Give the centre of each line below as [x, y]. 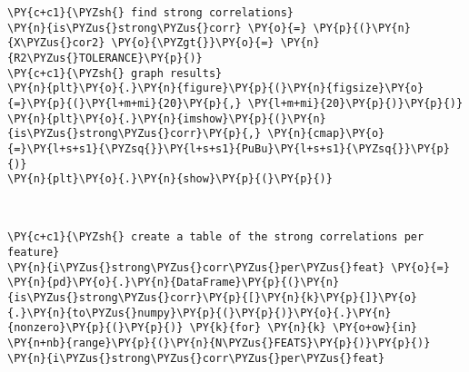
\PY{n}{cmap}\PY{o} [326, 134]
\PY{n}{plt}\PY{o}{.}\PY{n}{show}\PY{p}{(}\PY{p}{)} [170, 179]
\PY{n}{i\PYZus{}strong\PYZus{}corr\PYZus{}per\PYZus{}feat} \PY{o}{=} [229, 267]
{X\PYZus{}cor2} [56, 43]
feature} [34, 253]
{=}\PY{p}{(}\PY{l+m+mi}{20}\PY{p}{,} [125, 103]
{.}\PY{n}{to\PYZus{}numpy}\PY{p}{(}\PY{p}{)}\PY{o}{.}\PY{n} [200, 313]
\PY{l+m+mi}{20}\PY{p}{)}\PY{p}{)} [355, 103]
